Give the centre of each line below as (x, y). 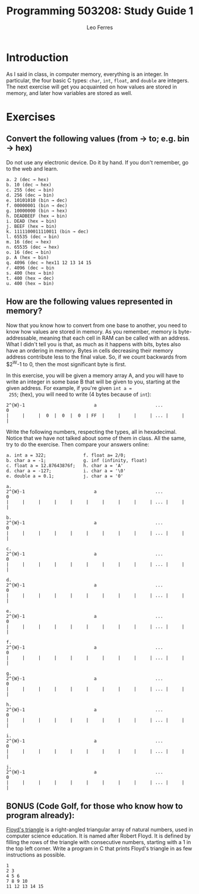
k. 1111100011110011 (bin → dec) (48, 232)
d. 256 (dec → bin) (30, 195)
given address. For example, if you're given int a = (69, 388)
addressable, (22, 338)
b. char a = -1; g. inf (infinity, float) (77, 461)
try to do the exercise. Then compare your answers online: (78, 445)
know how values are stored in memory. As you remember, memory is (91, 331)
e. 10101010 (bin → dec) (37, 200)
